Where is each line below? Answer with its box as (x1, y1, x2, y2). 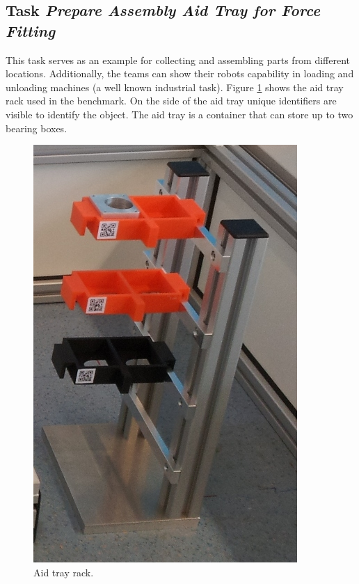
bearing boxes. (6, 120, 67, 135)
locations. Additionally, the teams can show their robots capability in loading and (6, 66, 354, 81)
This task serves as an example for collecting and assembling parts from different (6, 52, 351, 67)
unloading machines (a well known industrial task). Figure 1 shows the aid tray (6, 79, 344, 94)
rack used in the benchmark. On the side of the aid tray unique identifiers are (6, 93, 337, 108)
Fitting (6, 19, 56, 41)
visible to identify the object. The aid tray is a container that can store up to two (6, 106, 353, 121)
